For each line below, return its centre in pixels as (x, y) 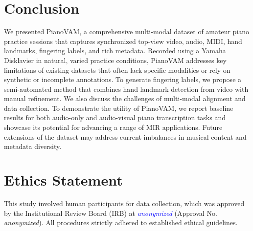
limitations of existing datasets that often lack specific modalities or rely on (117, 70)
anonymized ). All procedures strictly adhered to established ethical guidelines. (121, 222)
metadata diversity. (33, 146)
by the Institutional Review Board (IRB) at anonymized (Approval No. (111, 213)
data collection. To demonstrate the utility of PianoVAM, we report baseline (119, 108)
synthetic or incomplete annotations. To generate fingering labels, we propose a (123, 79)
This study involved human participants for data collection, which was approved (124, 203)
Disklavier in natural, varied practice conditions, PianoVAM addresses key (115, 60)
